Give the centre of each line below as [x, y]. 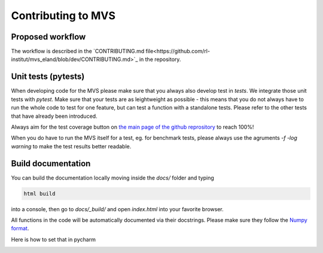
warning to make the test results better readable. [71, 146]
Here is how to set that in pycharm [53, 239]
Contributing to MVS [63, 16]
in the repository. [160, 59]
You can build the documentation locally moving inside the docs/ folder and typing [113, 178]
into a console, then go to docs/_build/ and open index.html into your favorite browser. [117, 209]
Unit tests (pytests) [48, 77]
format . [20, 228]
